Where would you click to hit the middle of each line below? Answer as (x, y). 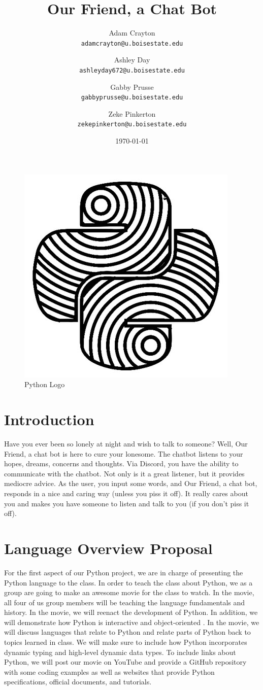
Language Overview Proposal (108, 548)
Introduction (49, 419)
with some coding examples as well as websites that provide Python (109, 671)
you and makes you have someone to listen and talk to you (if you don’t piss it (127, 503)
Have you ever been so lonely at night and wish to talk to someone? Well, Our (126, 444)
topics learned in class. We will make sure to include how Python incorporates (126, 642)
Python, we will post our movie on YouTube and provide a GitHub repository (125, 662)
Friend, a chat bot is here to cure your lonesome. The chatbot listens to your (124, 453)
